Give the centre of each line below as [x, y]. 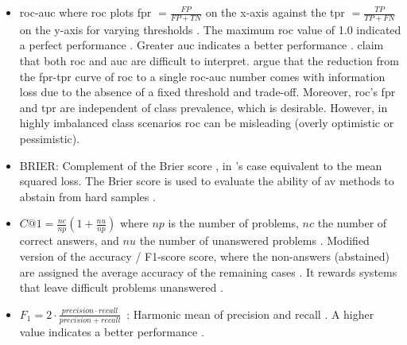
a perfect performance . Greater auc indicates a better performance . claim [202, 45]
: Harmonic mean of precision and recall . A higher [250, 314]
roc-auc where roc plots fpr [85, 12]
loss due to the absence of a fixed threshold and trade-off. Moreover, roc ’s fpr [207, 92]
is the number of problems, [233, 223]
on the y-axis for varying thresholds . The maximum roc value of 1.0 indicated [210, 29]
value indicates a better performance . [112, 332]
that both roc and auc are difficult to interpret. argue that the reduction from [209, 61]
